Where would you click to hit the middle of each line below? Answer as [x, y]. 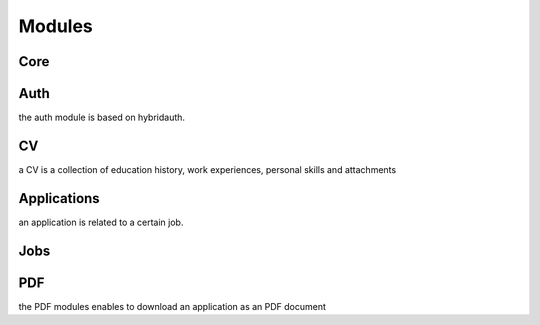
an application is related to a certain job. [101, 222]
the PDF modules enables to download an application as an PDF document [172, 306]
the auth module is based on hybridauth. [101, 117]
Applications [59, 198]
